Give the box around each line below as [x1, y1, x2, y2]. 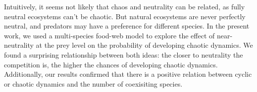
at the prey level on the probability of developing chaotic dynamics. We [36, 40, 253, 50]
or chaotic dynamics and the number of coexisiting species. [4, 78, 183, 89]
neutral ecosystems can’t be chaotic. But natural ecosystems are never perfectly [4, 11, 246, 21]
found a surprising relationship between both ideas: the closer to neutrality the [4, 49, 243, 60]
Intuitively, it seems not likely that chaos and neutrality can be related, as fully [4, 1, 245, 11]
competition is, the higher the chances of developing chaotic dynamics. [4, 59, 218, 69]
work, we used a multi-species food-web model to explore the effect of [4, 30, 215, 40]
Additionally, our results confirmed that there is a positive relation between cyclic [4, 69, 252, 79]
